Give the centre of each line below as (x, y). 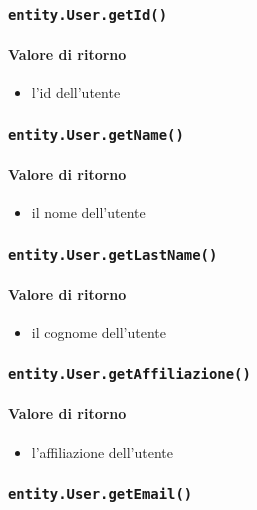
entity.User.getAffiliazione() (129, 374)
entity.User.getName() (96, 134)
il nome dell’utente (88, 212)
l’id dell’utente (76, 92)
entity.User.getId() (88, 14)
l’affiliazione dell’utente (102, 451)
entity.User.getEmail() (100, 494)
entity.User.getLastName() (113, 254)
